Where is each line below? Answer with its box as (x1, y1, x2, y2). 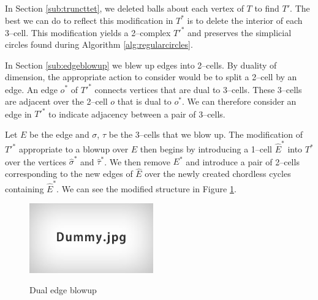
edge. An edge (5, 83, 58, 96)
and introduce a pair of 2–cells (186, 155, 300, 168)
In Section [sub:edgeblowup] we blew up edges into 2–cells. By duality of (5, 58, 277, 71)
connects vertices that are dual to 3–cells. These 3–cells (94, 83, 302, 96)
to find (254, 2, 279, 14)
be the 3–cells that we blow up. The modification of (108, 127, 303, 140)
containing (5, 182, 44, 195)
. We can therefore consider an (181, 95, 297, 108)
